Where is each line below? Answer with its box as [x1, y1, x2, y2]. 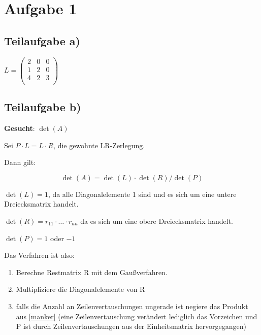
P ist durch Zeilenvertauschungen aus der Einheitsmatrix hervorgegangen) [16, 321, 247, 331]
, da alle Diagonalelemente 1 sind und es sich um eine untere [48, 188, 237, 199]
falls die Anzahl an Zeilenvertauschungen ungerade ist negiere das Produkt [16, 300, 248, 311]
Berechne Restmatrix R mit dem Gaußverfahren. [16, 266, 168, 277]
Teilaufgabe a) [4, 32, 80, 48]
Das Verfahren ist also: [4, 250, 75, 260]
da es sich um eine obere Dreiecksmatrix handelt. [80, 215, 234, 226]
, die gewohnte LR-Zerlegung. [53, 140, 145, 150]
